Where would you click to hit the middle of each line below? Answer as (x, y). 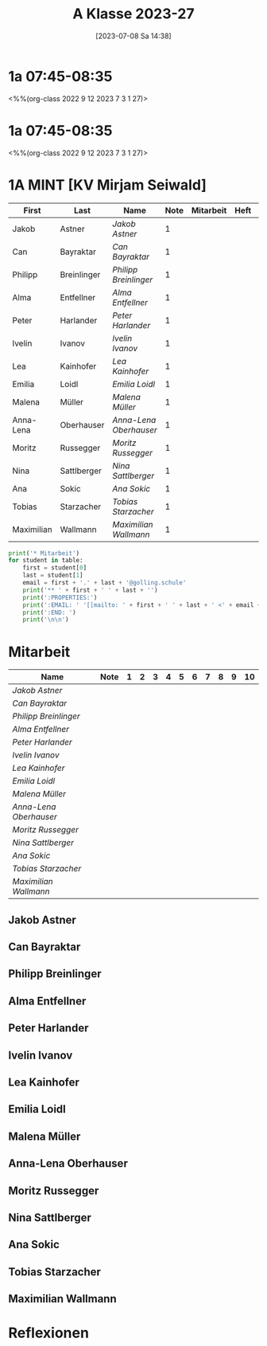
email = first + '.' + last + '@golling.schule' (104, 583)
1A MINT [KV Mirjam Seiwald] (107, 185)
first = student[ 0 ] (55, 568)
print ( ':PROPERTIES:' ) (60, 597)
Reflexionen (49, 1333)
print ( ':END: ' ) (50, 612)
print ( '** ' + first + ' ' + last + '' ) (90, 590)
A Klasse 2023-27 (133, 14)
